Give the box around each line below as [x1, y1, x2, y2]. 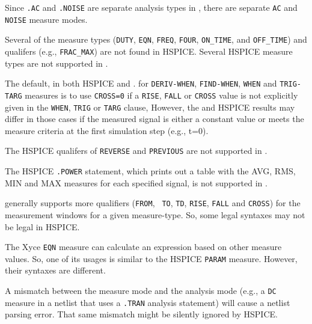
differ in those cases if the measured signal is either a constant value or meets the [5, 112, 304, 125]
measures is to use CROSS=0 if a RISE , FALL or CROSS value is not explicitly [25, 88, 298, 101]
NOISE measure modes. [5, 13, 88, 25]
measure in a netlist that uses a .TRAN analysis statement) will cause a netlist [5, 296, 290, 308]
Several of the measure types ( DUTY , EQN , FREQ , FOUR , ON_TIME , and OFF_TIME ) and [5, 33, 307, 46]
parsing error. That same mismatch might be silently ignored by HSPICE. [5, 308, 278, 320]
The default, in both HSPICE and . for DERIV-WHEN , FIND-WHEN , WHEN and [5, 77, 277, 90]
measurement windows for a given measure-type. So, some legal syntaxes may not [5, 208, 305, 221]
